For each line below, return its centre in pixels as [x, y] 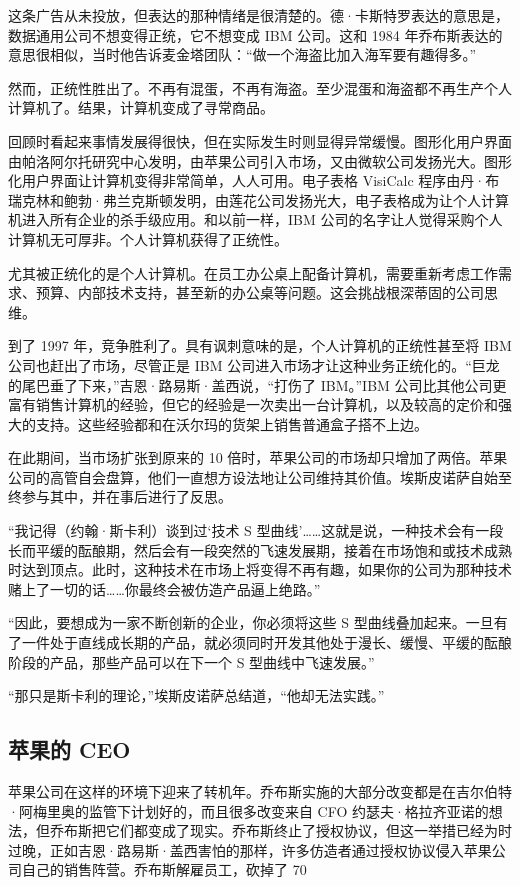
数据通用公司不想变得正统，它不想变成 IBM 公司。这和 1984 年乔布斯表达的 [255, 34]
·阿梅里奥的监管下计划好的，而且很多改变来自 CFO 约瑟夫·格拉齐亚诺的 [248, 810]
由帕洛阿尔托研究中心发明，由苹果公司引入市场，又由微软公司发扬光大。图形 [260, 160]
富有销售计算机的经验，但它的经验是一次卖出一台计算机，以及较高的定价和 [253, 404]
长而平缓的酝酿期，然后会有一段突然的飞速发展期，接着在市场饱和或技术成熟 [260, 549]
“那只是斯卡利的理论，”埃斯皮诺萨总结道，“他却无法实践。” [196, 695]
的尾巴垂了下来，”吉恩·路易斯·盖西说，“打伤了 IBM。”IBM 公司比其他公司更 [257, 384]
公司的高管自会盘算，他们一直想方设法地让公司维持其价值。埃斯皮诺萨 [239, 476]
